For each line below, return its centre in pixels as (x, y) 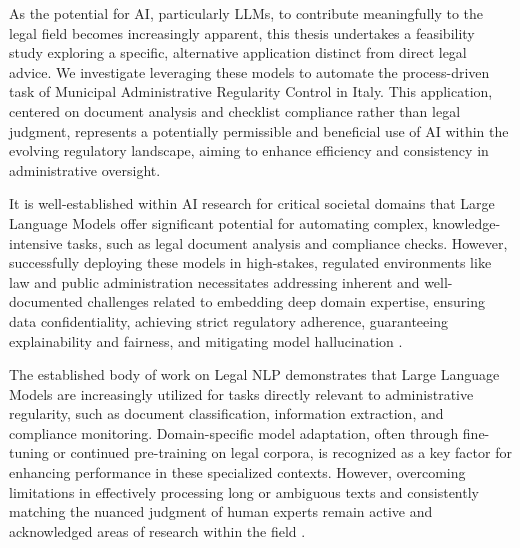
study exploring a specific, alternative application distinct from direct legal (238, 52)
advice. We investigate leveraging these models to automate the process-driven (249, 71)
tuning (29, 452)
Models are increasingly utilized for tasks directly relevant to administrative (241, 393)
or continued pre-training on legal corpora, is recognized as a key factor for (282, 452)
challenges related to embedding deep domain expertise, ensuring (286, 301)
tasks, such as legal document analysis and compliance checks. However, (287, 242)
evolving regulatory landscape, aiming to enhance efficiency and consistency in (249, 150)
